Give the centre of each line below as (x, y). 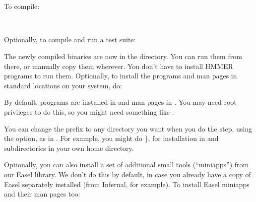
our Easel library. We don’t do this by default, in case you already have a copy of (128, 174)
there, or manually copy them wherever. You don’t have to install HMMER (119, 66)
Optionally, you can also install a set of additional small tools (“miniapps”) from (127, 165)
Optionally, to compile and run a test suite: (70, 39)
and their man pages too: (42, 194)
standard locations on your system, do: (63, 85)
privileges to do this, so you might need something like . (89, 111)
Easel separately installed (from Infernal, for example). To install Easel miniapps (127, 184)
